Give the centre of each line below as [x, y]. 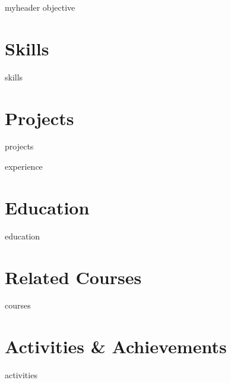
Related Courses [73, 277]
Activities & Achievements [116, 346]
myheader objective [40, 7]
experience [24, 166]
